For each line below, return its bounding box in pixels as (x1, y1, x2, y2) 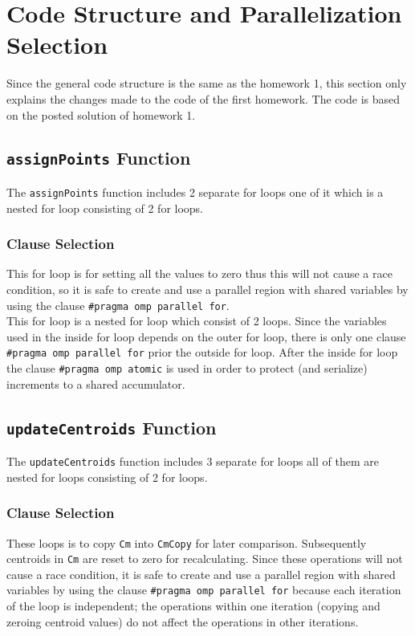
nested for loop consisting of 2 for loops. (6, 199, 204, 216)
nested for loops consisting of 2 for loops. (6, 468, 208, 485)
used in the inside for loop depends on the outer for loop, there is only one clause (6, 328, 406, 344)
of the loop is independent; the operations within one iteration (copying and (6, 597, 380, 614)
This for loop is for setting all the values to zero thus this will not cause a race (6, 265, 393, 282)
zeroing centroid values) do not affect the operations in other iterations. (6, 613, 359, 630)
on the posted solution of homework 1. (6, 106, 196, 123)
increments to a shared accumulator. (6, 375, 185, 392)
